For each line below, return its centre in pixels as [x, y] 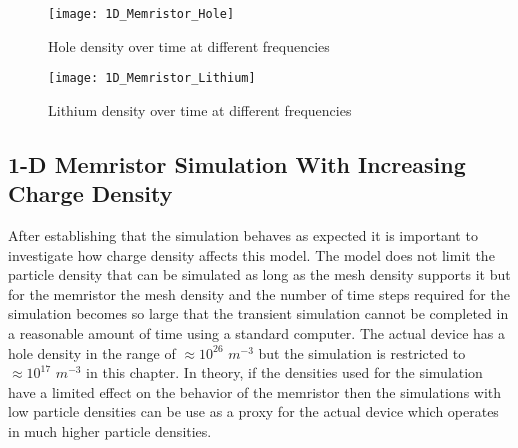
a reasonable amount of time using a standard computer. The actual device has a [257, 333]
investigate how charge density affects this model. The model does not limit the [251, 254]
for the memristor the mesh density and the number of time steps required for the [259, 293]
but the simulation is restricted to [362, 352]
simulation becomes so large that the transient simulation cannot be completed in [258, 313]
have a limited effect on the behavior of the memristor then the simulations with [255, 391]
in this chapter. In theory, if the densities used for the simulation [284, 372]
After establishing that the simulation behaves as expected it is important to [243, 235]
